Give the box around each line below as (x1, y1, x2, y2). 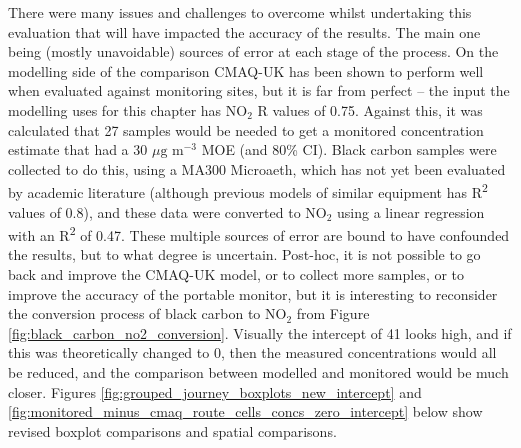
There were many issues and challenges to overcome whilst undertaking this (8, 2, 472, 22)
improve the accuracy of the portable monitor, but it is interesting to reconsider (8, 283, 498, 304)
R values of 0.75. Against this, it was (257, 99, 483, 120)
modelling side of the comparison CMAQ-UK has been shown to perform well (8, 60, 484, 81)
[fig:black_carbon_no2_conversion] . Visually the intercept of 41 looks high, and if (8, 322, 512, 343)
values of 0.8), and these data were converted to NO (8, 201, 327, 222)
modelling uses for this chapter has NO (8, 99, 248, 120)
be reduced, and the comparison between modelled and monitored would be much (8, 362, 509, 382)
